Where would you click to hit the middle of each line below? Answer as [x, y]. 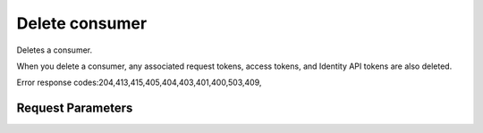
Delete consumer [82, 23]
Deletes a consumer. [55, 50]
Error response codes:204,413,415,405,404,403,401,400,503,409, [139, 83]
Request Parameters [75, 108]
